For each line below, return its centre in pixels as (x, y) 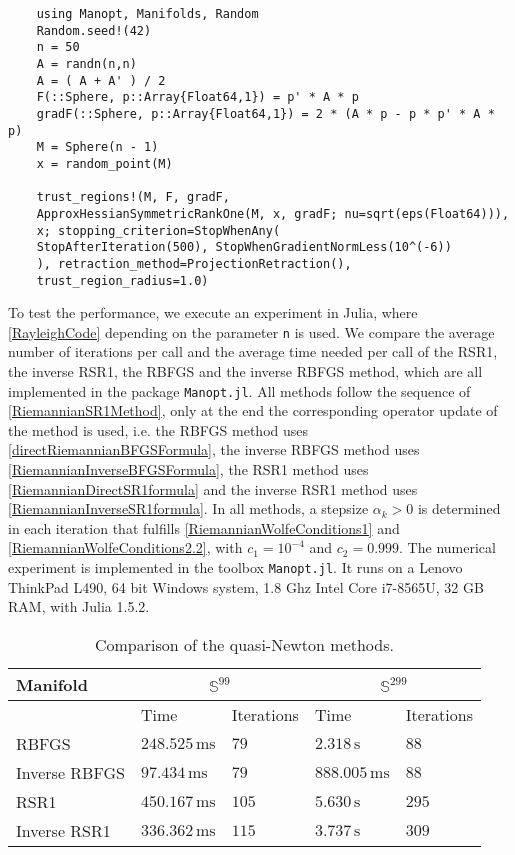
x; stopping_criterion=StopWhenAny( (158, 230)
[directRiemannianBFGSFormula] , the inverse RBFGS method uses (214, 449)
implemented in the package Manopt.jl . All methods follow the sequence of (239, 390)
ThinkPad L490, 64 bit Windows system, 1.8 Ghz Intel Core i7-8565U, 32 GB (246, 586)
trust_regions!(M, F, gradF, (133, 197)
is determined (459, 508)
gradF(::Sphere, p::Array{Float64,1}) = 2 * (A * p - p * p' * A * (265, 113)
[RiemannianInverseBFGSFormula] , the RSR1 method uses (188, 469)
